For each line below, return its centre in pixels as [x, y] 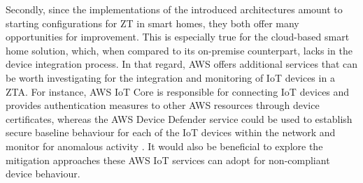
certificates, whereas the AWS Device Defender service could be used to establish [179, 118]
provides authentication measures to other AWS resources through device [163, 105]
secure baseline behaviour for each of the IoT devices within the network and [171, 132]
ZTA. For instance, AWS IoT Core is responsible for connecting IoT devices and [178, 91]
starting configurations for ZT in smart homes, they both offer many [152, 23]
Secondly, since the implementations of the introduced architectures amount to [174, 9]
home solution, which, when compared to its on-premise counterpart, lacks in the [179, 50]
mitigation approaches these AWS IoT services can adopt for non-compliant [168, 160]
